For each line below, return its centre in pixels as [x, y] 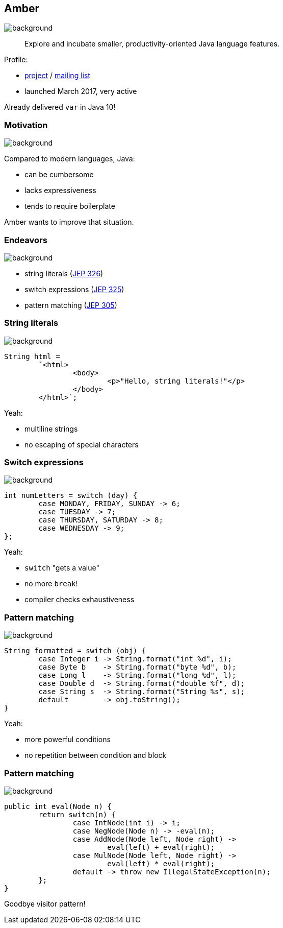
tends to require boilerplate [70, 206]
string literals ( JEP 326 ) [64, 273]
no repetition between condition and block [96, 755]
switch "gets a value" [62, 568]
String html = [32, 356]
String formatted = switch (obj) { [75, 651]
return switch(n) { [77, 814]
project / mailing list [57, 76]
